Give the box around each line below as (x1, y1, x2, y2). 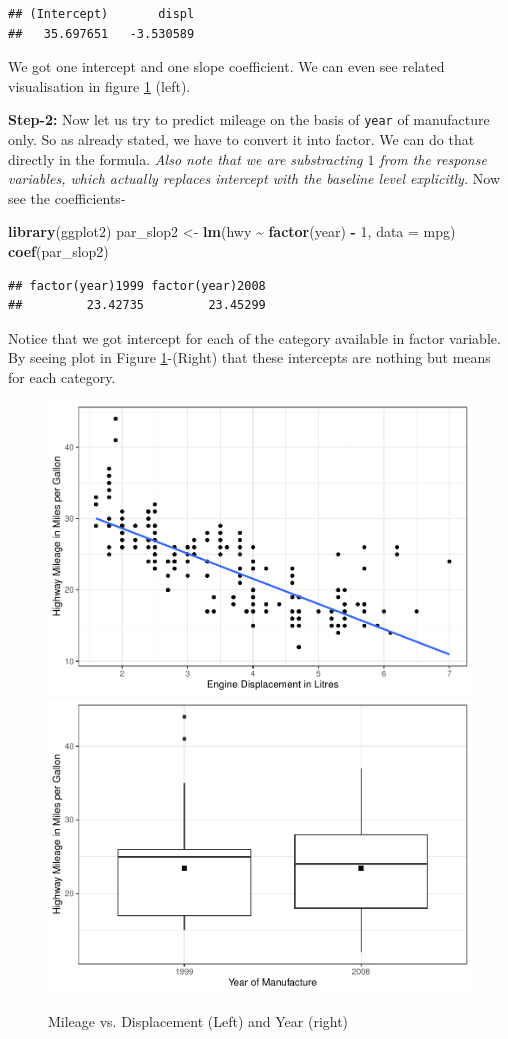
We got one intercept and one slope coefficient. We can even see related (8, 56, 445, 77)
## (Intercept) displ (8, 7, 195, 21)
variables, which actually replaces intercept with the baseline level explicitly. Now (8, 168, 500, 189)
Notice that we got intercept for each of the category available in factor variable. (8, 327, 501, 348)
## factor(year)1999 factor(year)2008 (8, 278, 266, 293)
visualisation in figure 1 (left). (8, 75, 191, 96)
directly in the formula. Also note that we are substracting (8, 148, 363, 169)
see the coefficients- (8, 187, 126, 208)
